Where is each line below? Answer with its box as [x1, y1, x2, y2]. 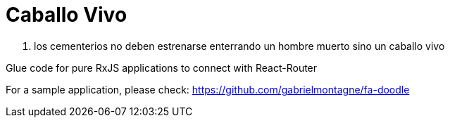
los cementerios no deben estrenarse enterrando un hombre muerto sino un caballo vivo [34, 39, 445, 52]
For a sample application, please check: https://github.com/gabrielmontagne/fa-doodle [6, 83, 410, 96]
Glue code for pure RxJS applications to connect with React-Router [6, 61, 318, 74]
